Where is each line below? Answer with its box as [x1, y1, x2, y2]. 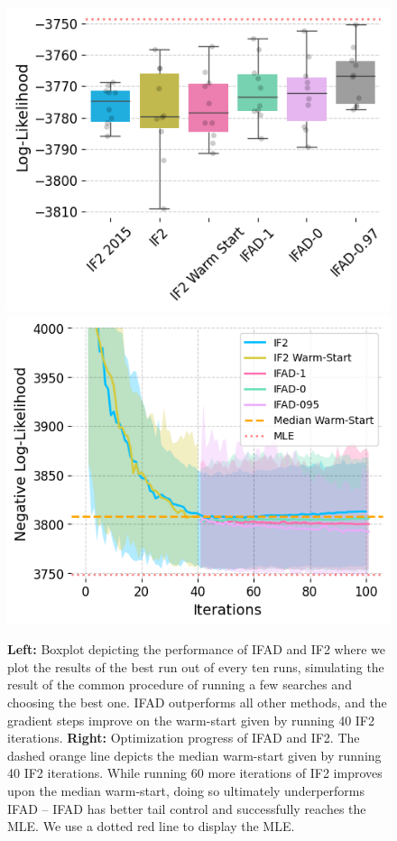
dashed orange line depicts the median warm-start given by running [7, 745, 382, 764]
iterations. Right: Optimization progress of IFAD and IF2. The [7, 728, 360, 747]
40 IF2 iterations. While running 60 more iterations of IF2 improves [7, 763, 383, 782]
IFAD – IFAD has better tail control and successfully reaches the [7, 799, 366, 818]
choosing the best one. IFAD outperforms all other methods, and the [7, 692, 387, 711]
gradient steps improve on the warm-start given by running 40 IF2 [7, 710, 375, 729]
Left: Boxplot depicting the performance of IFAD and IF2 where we [7, 640, 385, 659]
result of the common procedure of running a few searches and [7, 675, 352, 694]
